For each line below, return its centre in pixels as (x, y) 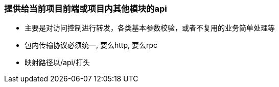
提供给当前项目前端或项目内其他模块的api (86, 9)
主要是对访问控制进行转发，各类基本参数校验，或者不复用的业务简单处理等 (150, 28)
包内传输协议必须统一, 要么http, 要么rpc (91, 45)
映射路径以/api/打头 (57, 63)
